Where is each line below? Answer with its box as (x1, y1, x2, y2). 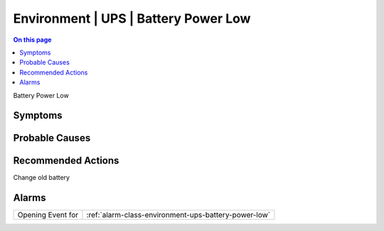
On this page (13, 35, 52, 44)
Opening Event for (17, 210, 79, 220)
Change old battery (13, 174, 70, 182)
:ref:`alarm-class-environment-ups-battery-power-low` (86, 210, 271, 220)
